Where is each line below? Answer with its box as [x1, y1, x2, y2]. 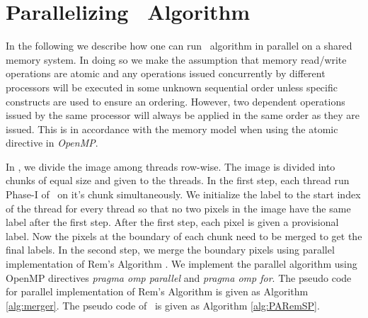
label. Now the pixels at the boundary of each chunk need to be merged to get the [6, 228, 362, 243]
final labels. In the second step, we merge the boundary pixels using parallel [6, 242, 335, 257]
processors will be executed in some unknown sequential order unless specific [6, 79, 338, 94]
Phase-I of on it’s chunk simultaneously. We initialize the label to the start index [6, 187, 361, 202]
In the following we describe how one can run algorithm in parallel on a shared [6, 38, 352, 53]
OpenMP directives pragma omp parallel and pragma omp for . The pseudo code [6, 270, 352, 285]
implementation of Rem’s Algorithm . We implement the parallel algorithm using [6, 256, 357, 271]
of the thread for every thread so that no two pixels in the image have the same [6, 200, 351, 215]
